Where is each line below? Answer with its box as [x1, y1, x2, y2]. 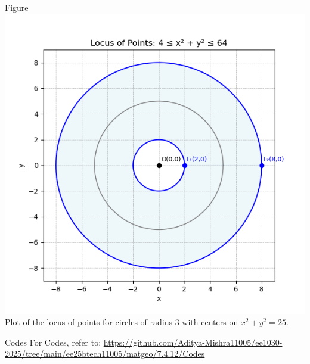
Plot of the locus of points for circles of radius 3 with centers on [5, 316, 238, 328]
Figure [5, 1, 29, 13]
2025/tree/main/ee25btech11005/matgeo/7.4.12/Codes [5, 347, 205, 360]
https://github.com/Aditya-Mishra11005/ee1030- [103, 335, 283, 348]
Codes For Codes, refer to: [5, 335, 101, 348]
